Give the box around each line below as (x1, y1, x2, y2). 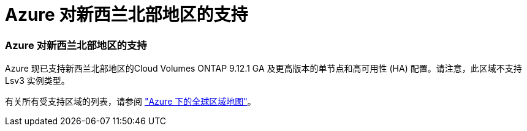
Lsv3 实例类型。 (5, 75, 70, 86)
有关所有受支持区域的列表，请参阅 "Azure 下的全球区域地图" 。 (5, 96, 256, 107)
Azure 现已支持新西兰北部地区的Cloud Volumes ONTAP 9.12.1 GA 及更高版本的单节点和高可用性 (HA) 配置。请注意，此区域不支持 (5, 63, 522, 74)
